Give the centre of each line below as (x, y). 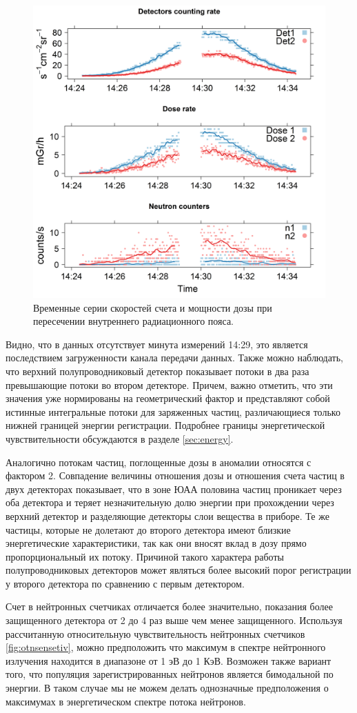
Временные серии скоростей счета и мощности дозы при (153, 307)
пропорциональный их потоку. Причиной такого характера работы (145, 556)
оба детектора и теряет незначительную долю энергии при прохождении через (170, 502)
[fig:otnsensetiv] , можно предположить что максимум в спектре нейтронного (166, 647)
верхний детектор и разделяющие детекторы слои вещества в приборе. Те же (167, 515)
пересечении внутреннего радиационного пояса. (133, 321)
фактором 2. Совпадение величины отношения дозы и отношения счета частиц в (175, 475)
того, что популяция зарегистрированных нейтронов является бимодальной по (170, 674)
